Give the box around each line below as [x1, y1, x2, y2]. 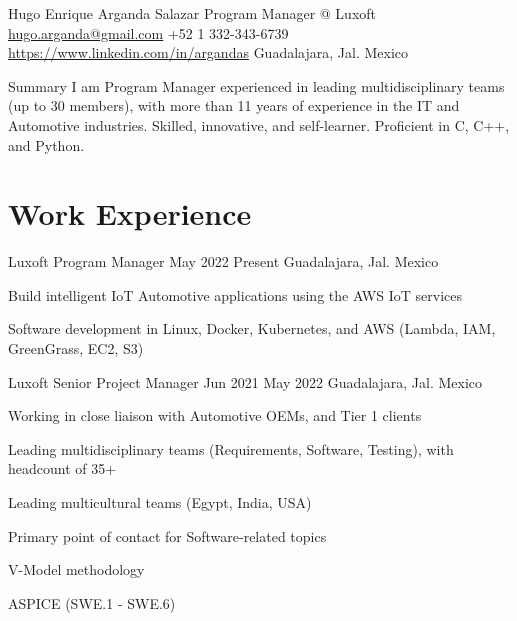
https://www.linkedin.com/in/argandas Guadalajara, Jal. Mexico [8, 42, 408, 63]
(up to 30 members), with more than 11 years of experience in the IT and [8, 95, 460, 116]
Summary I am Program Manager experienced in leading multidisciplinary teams [8, 75, 505, 96]
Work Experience [8, 193, 252, 234]
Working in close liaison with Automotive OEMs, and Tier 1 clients [8, 405, 422, 426]
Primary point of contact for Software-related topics [8, 525, 327, 546]
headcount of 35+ [8, 458, 117, 479]
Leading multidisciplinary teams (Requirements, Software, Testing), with [8, 438, 454, 459]
